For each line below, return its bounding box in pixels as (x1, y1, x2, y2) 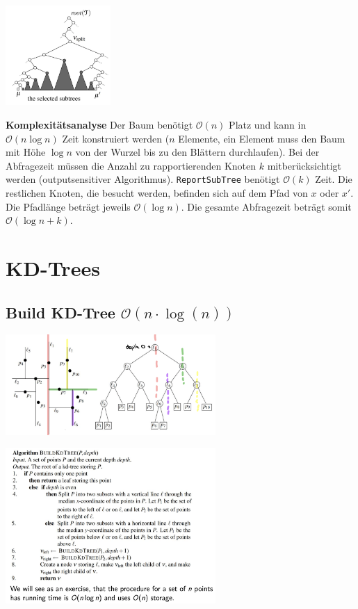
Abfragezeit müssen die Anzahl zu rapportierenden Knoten (6, 158, 257, 172)
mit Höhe (6, 145, 46, 159)
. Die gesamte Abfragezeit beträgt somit (181, 199, 352, 213)
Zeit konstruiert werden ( (62, 131, 170, 145)
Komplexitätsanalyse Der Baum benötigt (6, 117, 193, 131)
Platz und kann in (229, 117, 307, 131)
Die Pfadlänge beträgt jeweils (6, 199, 131, 213)
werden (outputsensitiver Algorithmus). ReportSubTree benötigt (6, 172, 280, 186)
